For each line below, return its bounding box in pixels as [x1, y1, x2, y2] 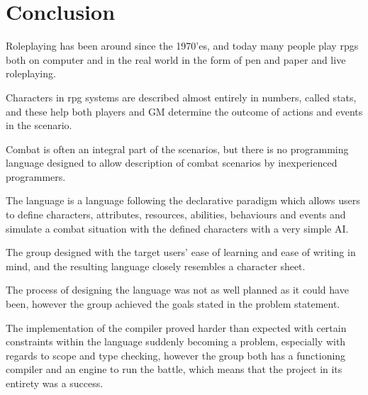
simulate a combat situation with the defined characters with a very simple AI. [6, 221, 349, 235]
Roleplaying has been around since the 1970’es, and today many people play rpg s [6, 38, 359, 53]
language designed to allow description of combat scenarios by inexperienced [6, 155, 338, 170]
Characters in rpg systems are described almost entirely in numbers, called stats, [6, 89, 357, 104]
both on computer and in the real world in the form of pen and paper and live [6, 52, 346, 67]
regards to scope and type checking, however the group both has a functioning [6, 347, 346, 362]
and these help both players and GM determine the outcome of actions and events [6, 104, 363, 118]
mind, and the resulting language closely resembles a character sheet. [6, 258, 306, 273]
